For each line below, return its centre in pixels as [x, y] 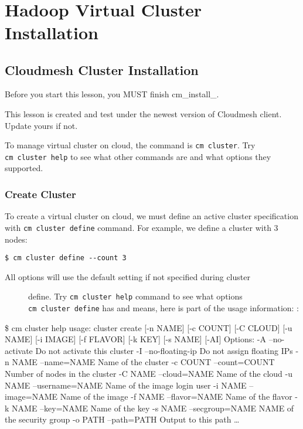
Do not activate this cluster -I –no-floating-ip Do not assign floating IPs [164, 350]
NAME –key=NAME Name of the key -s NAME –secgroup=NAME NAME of [153, 408]
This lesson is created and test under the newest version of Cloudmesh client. [143, 113]
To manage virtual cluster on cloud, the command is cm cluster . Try [130, 145]
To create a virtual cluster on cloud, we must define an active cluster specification [151, 216]
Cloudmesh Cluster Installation [102, 69]
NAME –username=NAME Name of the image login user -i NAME [126, 385]
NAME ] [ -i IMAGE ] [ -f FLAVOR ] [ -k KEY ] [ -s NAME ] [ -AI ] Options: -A [135, 339]
